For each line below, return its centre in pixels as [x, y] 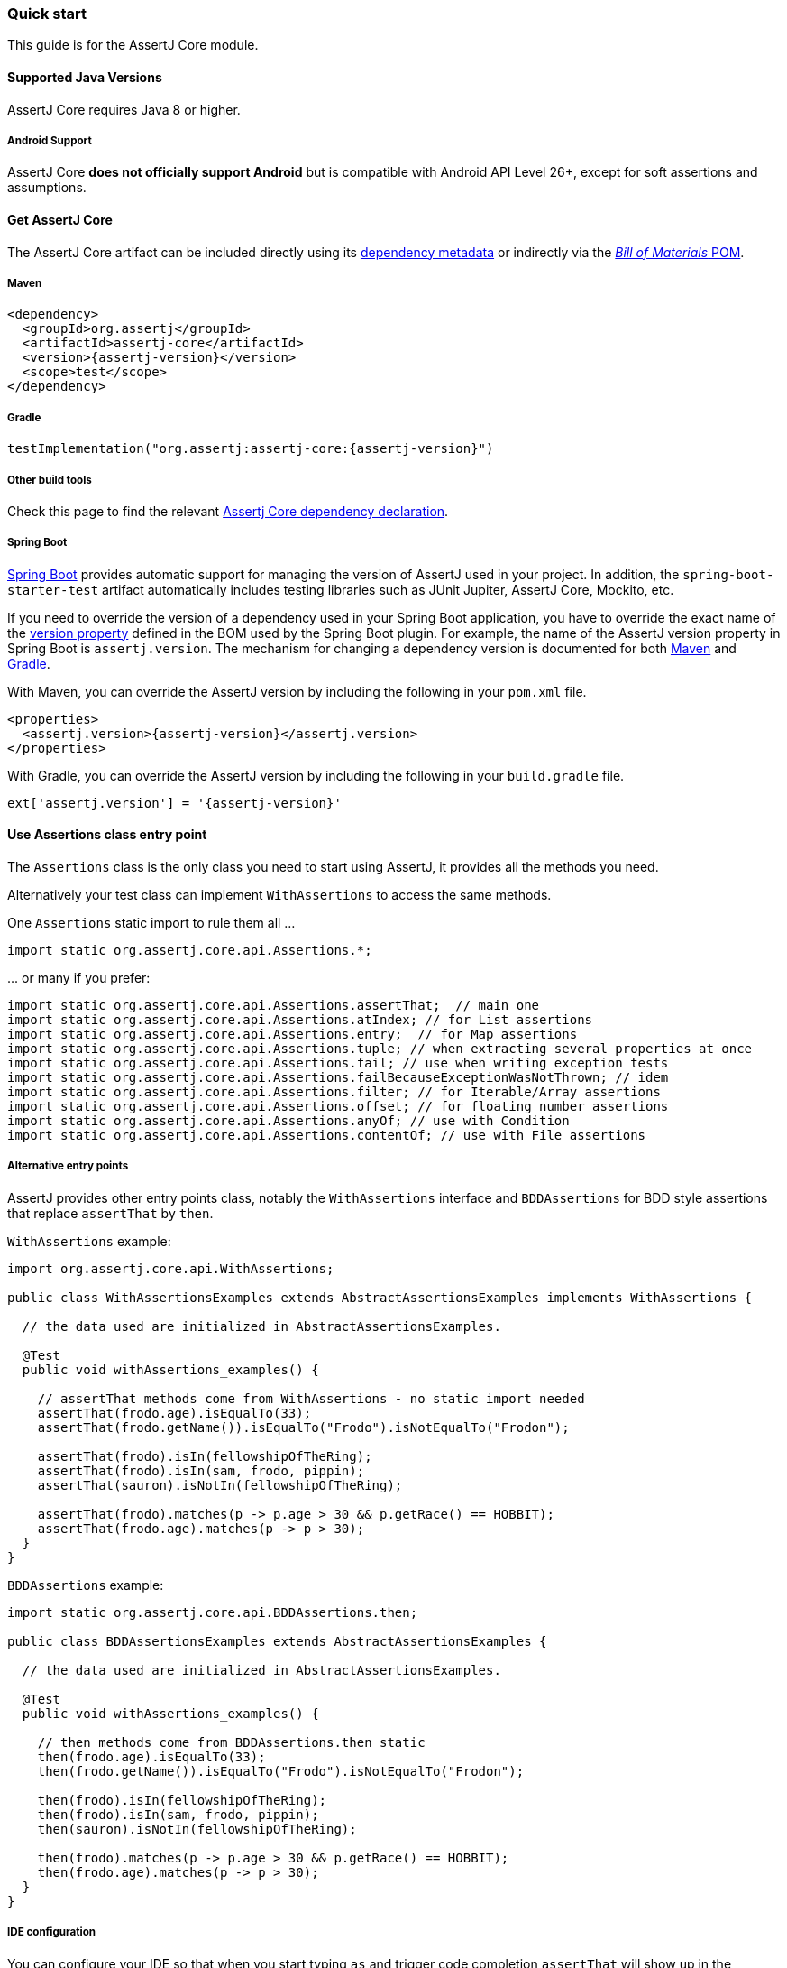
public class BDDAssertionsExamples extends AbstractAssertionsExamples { [277, 1641]
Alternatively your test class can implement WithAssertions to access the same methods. [279, 894]
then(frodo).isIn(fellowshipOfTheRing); [182, 1800]
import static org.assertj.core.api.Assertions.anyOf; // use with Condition [288, 1120]
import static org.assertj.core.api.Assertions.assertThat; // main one [274, 1005]
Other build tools [50, 480]
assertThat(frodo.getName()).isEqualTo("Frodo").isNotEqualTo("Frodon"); [303, 1427]
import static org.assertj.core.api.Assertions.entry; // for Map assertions [293, 1034]
